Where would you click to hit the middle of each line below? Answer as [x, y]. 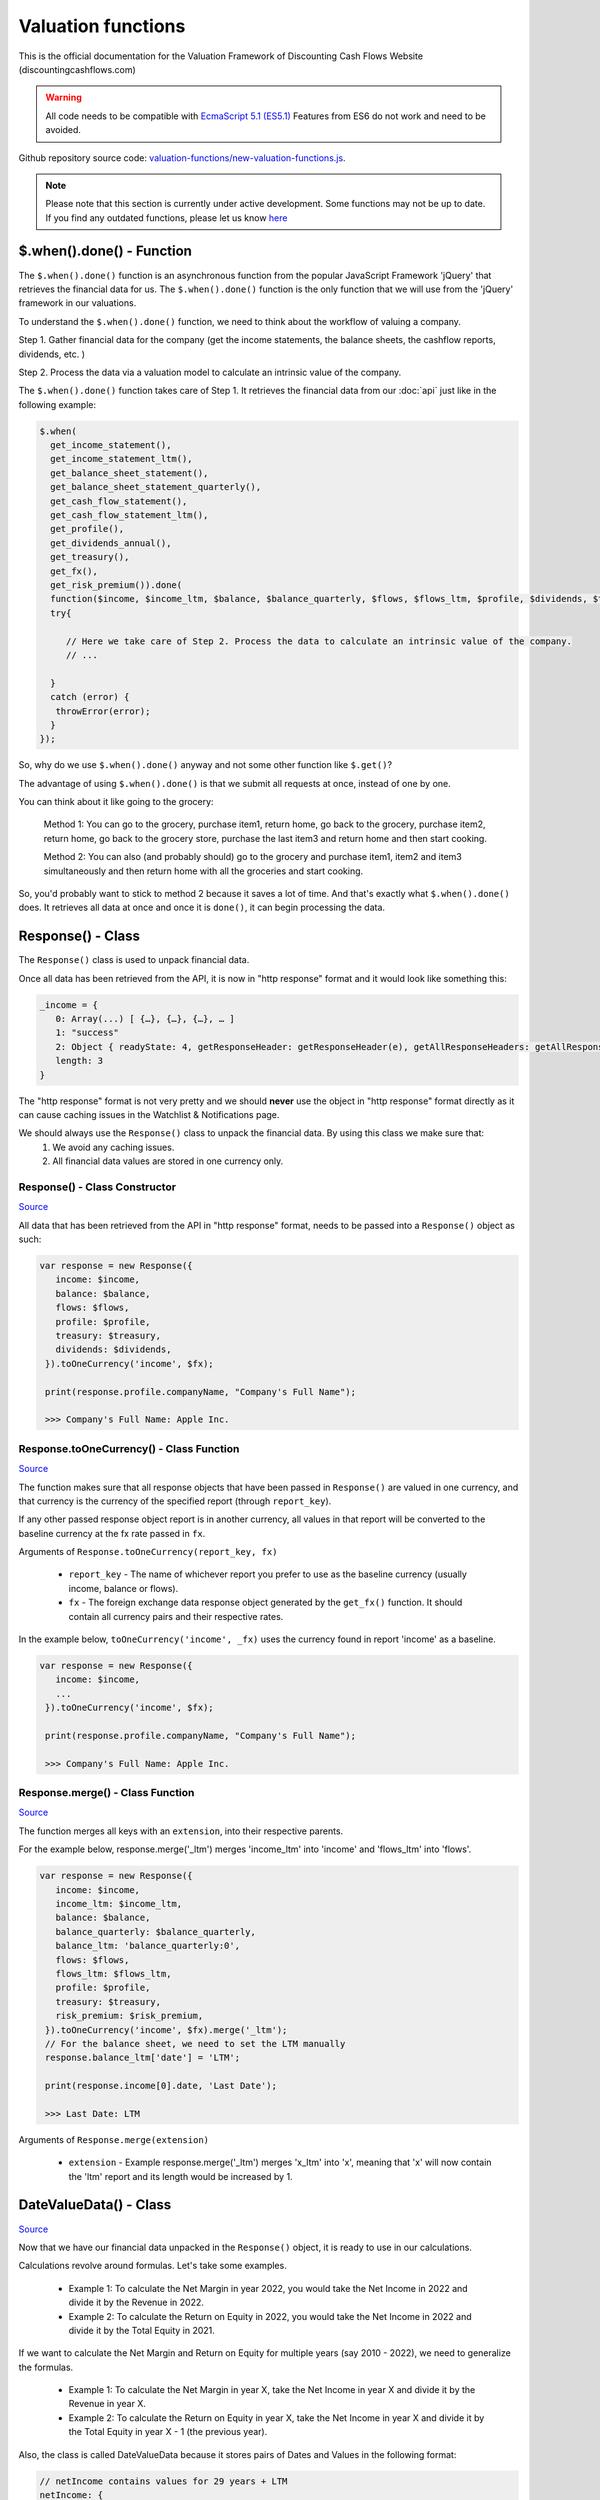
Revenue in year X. [107, 2404]
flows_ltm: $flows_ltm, [113, 1973]
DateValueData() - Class [95, 2205]
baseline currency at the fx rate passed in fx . [112, 1533]
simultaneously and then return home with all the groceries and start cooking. [203, 871]
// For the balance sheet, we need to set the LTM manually [195, 2043]
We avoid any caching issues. [113, 1147]
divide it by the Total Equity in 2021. [141, 2330]
